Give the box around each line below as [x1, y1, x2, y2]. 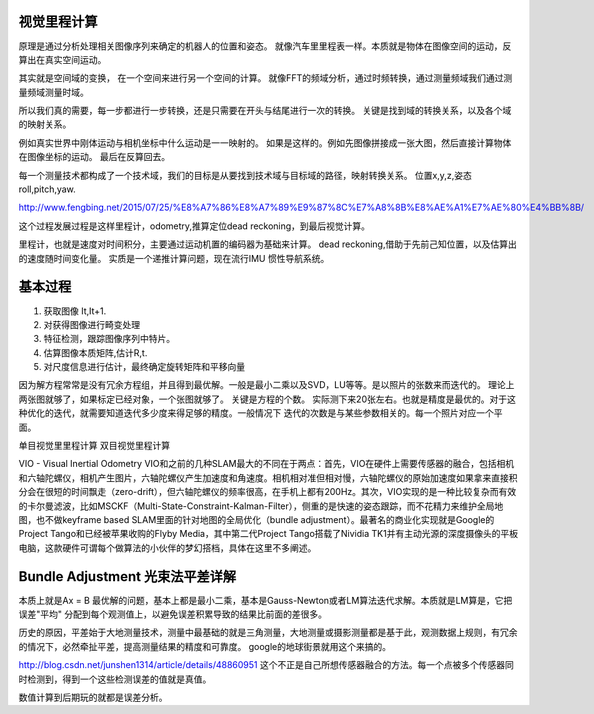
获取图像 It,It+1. [43, 305, 107, 317]
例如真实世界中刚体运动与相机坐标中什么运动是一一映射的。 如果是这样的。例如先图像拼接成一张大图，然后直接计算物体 [18, 136, 512, 149]
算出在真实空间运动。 [18, 53, 107, 65]
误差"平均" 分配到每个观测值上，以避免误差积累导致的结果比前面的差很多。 [18, 608, 327, 620]
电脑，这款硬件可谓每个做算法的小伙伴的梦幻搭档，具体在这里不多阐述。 [18, 541, 317, 554]
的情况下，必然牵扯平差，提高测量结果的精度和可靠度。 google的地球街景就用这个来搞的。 [18, 640, 392, 652]
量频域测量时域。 [18, 86, 89, 98]
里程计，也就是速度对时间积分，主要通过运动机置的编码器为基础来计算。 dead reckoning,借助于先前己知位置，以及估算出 [18, 238, 517, 250]
